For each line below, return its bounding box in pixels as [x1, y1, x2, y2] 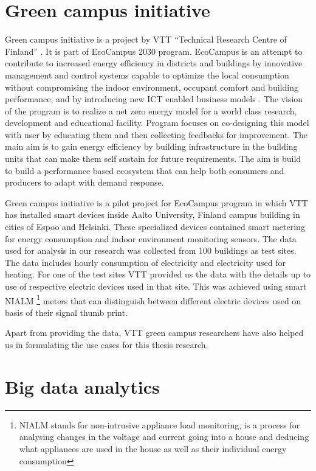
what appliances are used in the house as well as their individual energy [19, 442, 287, 455]
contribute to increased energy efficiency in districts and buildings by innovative [5, 57, 303, 69]
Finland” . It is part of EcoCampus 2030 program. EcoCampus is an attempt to [5, 44, 303, 57]
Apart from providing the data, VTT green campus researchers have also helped [5, 326, 304, 339]
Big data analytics [5, 374, 160, 399]
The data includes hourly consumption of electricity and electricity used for [5, 256, 286, 268]
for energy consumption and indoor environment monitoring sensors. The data [5, 232, 297, 245]
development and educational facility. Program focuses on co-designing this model [5, 116, 309, 129]
